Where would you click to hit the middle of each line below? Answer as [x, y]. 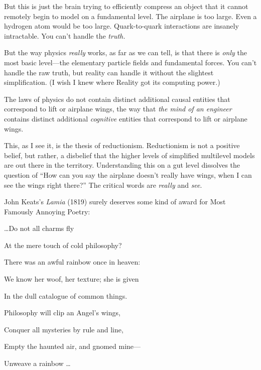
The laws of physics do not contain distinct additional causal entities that [117, 99]
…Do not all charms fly [39, 228]
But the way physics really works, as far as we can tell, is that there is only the [125, 52]
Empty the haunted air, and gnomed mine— [73, 346]
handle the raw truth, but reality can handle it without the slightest [109, 72]
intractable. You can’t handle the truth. [65, 35]
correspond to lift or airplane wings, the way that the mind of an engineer [118, 109]
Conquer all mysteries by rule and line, [64, 329]
